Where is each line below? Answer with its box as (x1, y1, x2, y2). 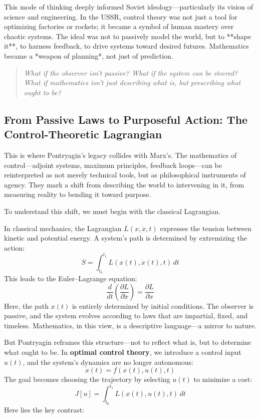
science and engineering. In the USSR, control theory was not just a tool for (4, 11, 237, 22)
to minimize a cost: (193, 374, 252, 384)
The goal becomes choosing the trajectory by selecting (4, 374, 170, 384)
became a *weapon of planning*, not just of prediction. (4, 50, 173, 61)
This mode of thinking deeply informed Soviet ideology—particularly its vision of (4, 2, 253, 12)
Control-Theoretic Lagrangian (4, 126, 162, 142)
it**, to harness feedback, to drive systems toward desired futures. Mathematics (4, 41, 249, 51)
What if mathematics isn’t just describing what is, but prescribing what (24, 77, 241, 88)
